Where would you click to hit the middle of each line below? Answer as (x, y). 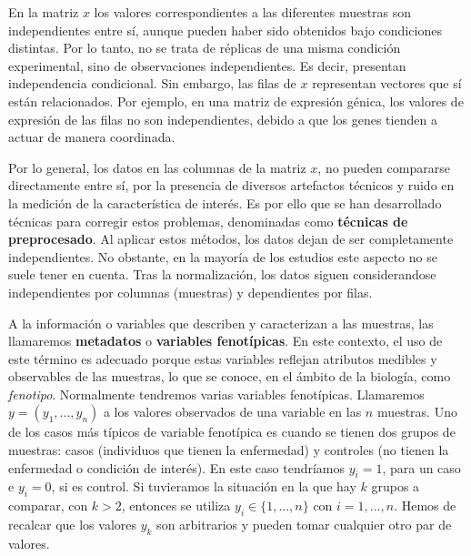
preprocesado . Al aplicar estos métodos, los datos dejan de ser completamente (231, 239)
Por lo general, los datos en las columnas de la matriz (157, 167)
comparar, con (48, 505)
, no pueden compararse (384, 167)
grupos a (396, 486)
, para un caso (421, 467)
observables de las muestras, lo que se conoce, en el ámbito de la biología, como (230, 376)
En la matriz (44, 12)
